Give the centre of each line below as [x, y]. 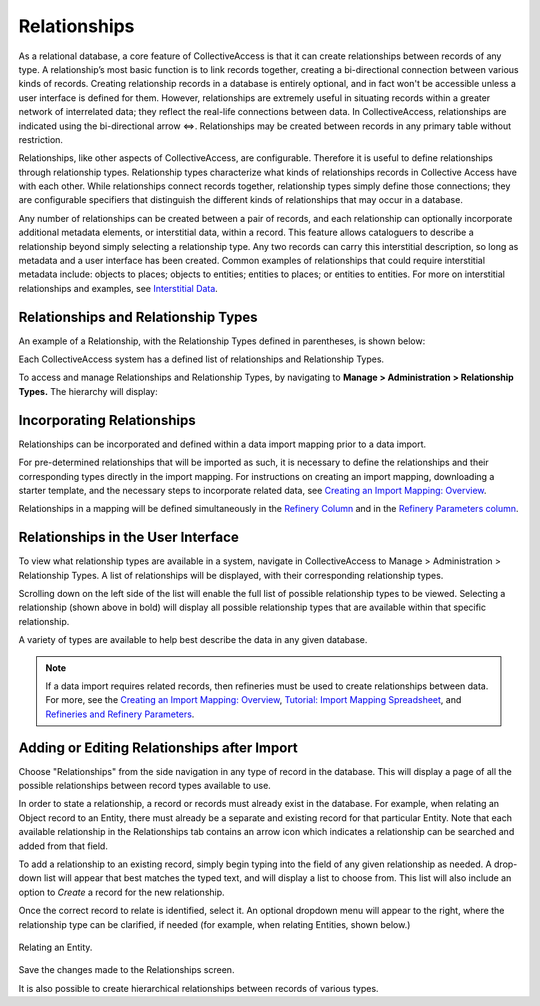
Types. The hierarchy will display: [88, 391]
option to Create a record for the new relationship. [121, 892]
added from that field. [63, 846]
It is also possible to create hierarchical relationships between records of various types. [198, 988]
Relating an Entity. [55, 947]
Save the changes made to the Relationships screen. [126, 970]
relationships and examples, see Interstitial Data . [118, 288]
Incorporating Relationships [107, 420]
